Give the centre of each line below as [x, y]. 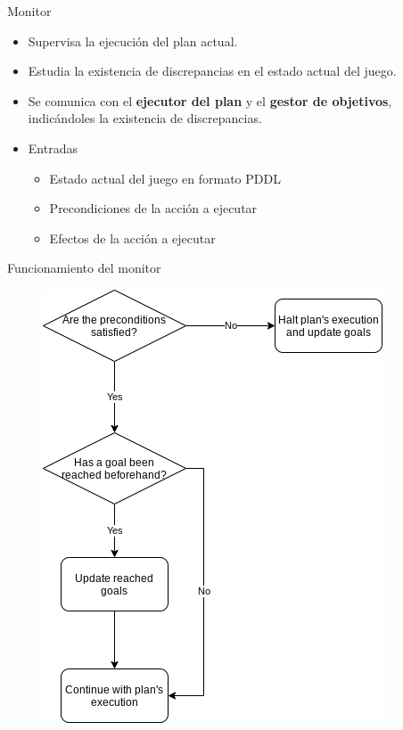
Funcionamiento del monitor [84, 268]
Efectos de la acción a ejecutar [132, 238]
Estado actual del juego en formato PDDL [165, 178]
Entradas [53, 148]
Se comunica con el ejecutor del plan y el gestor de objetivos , [210, 100]
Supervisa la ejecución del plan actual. [133, 41]
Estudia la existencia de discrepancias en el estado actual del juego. [212, 71]
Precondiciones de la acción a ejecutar [153, 208]
